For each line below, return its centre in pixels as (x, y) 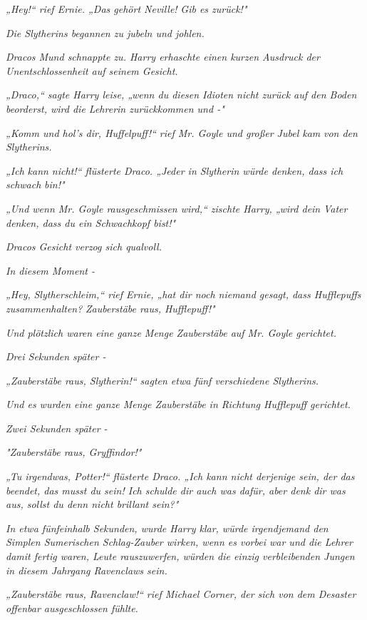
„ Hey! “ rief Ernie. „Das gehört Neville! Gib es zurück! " (126, 9)
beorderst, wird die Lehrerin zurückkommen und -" (115, 108)
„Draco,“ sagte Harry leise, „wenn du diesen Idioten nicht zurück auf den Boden (181, 95)
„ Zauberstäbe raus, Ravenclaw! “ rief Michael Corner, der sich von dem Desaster (181, 594)
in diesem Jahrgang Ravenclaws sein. (87, 570)
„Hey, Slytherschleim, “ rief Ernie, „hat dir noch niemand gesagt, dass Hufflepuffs (183, 294)
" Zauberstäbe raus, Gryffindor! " (74, 452)
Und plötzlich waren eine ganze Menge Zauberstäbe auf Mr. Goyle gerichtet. (171, 332)
